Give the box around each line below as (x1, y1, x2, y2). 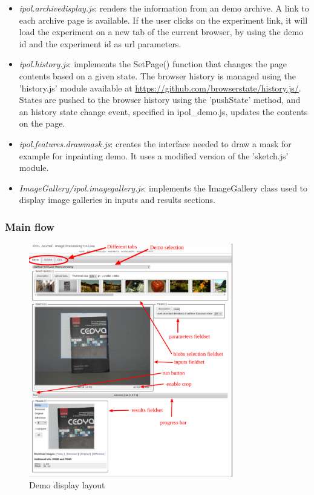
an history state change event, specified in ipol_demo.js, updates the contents (19, 105, 308, 118)
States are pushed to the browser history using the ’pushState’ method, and (19, 93, 301, 106)
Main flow (5, 219, 54, 234)
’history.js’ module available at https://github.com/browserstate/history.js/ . (19, 81, 301, 94)
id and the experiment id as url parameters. (19, 37, 182, 50)
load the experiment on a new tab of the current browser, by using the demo (19, 25, 304, 38)
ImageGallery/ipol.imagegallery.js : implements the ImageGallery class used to (19, 181, 308, 194)
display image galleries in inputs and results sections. (19, 193, 215, 206)
